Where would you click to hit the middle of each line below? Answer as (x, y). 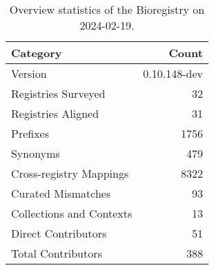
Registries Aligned (55, 113)
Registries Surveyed (58, 93)
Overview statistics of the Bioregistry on (107, 9)
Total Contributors (57, 253)
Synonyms (36, 153)
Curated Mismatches (61, 193)
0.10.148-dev (173, 73)
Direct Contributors (59, 233)
